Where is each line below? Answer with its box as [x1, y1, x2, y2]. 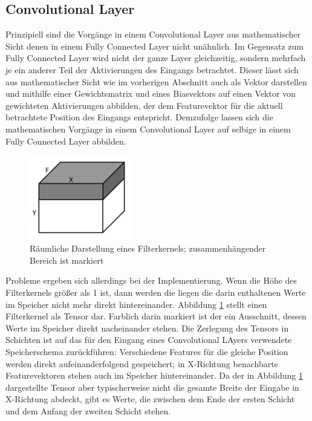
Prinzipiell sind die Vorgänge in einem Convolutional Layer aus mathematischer [5, 28, 301, 41]
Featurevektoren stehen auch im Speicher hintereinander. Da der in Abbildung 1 [5, 369, 303, 382]
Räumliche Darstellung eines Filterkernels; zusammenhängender [30, 242, 266, 255]
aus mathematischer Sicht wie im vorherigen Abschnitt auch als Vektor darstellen [5, 75, 307, 88]
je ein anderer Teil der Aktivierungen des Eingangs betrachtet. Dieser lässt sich [5, 63, 299, 76]
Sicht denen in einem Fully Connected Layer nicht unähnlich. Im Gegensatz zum [5, 39, 304, 52]
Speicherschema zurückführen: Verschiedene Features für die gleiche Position [5, 345, 288, 357]
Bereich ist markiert [30, 253, 104, 266]
